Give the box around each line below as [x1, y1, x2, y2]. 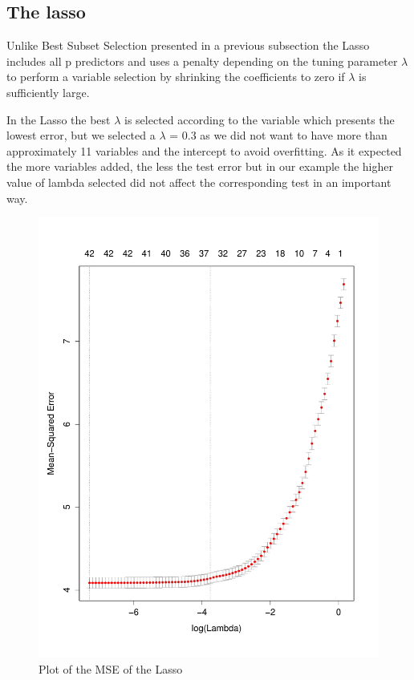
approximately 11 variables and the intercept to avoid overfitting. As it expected [6, 142, 402, 159]
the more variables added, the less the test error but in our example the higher [6, 158, 394, 175]
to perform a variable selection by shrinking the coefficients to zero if [6, 68, 345, 85]
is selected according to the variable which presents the [124, 111, 395, 127]
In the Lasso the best [6, 111, 111, 127]
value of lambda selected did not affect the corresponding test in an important [6, 173, 392, 190]
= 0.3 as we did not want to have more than [169, 127, 388, 144]
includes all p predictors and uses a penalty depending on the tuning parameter [6, 52, 398, 69]
